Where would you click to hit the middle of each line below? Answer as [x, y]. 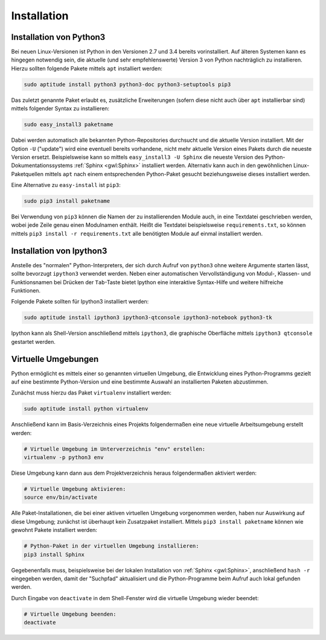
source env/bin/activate [61, 497]
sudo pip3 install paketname [67, 201]
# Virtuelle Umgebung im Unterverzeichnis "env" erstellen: [115, 449]
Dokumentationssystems [42, 165]
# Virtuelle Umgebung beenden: [70, 614]
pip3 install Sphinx [54, 554]
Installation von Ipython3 [59, 251]
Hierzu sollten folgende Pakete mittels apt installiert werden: [87, 68]
